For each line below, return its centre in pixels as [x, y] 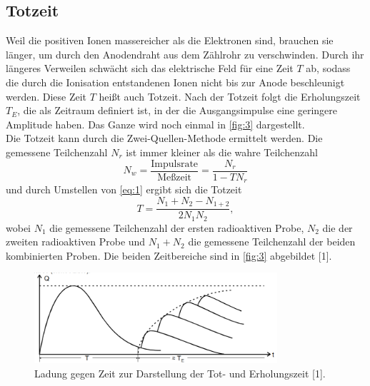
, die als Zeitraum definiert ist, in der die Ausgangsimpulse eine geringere [177, 110]
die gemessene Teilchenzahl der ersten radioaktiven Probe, [177, 227]
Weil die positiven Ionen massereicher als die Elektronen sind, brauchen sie [170, 40]
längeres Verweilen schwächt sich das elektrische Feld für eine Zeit [150, 68]
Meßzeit [175, 177]
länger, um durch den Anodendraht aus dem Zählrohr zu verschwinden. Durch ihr [185, 54]
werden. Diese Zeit [46, 96]
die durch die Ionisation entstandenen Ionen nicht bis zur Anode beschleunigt [175, 82]
